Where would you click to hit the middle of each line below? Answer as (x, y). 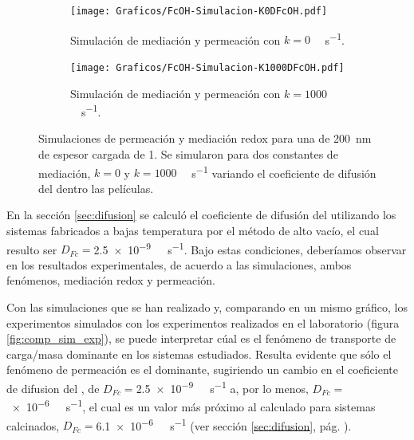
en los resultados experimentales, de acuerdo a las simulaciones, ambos (179, 264)
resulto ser (32, 249)
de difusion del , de (53, 388)
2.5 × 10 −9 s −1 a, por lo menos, (222, 387)
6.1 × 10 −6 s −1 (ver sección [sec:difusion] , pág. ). (224, 424)
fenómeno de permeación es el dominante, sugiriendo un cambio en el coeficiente (202, 369)
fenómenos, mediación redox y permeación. (111, 280)
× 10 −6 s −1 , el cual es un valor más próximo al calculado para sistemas (193, 405)
